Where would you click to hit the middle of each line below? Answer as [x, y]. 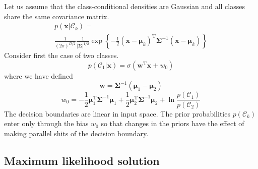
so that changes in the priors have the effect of [173, 123]
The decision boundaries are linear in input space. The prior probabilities [117, 113]
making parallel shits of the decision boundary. [76, 133]
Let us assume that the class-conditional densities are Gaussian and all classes [124, 6]
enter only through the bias [46, 123]
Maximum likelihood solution [82, 160]
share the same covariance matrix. [57, 16]
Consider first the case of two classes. [61, 55]
